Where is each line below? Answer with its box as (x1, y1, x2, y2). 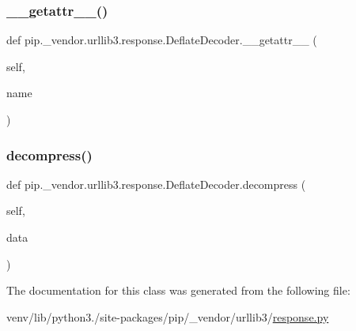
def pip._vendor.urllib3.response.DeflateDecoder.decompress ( (6, 175, 306, 192)
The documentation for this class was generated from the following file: (6, 282, 350, 299)
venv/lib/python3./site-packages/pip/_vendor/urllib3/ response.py (6, 308, 329, 325)
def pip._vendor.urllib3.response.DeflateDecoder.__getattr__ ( (6, 32, 317, 48)
